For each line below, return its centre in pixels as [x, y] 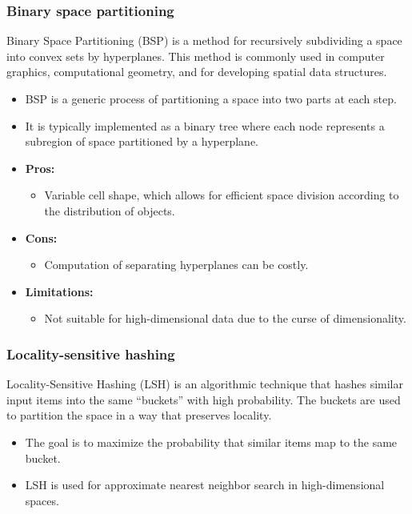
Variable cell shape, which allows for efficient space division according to [222, 195]
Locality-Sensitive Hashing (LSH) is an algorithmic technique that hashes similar [205, 384]
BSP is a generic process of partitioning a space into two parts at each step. [211, 98]
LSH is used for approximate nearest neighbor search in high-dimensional [205, 485]
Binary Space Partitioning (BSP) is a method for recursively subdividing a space [204, 40]
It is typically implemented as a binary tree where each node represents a [205, 125]
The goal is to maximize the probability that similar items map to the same [211, 442]
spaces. [42, 500]
